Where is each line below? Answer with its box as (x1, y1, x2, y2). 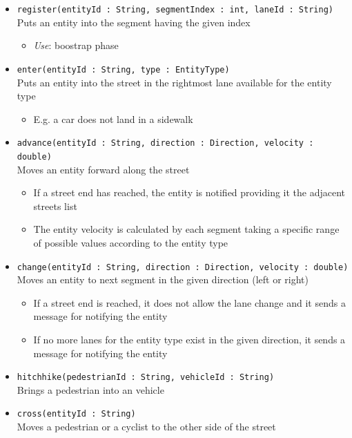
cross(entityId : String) (17, 409, 136, 419)
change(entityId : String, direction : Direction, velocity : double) (17, 262, 349, 272)
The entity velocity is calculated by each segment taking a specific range (33, 222, 340, 236)
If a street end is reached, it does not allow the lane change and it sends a (33, 295, 346, 310)
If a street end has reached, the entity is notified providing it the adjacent (33, 185, 346, 200)
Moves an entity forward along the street (17, 162, 190, 176)
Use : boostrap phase (33, 38, 119, 53)
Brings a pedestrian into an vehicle (17, 382, 164, 397)
